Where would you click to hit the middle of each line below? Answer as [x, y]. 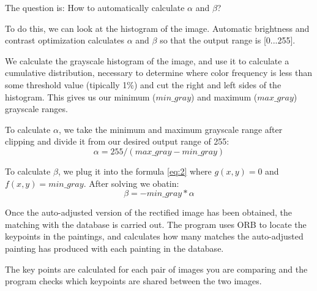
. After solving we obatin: [131, 183]
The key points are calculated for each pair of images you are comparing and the [156, 269]
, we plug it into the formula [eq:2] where [135, 171]
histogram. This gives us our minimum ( [80, 96]
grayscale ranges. [36, 109]
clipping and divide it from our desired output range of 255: [117, 141]
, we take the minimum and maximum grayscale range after [170, 129]
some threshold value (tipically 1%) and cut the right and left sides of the [143, 84]
